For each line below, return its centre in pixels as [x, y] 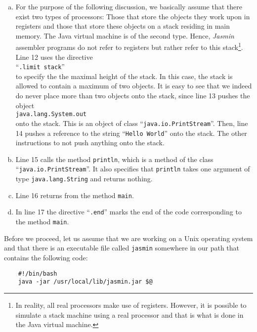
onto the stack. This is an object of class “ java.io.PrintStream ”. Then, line [132, 123]
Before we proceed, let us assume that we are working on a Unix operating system [128, 238]
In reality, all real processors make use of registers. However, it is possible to [131, 305]
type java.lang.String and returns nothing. [84, 179]
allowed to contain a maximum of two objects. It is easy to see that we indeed [134, 86]
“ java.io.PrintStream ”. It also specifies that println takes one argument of [133, 169]
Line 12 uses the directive [54, 57]
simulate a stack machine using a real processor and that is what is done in [129, 314]
